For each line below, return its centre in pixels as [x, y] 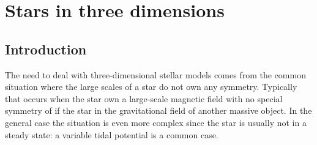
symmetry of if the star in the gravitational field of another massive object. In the [158, 110]
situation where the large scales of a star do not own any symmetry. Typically [151, 87]
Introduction [46, 49]
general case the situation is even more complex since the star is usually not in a [156, 122]
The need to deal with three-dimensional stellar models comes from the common [155, 74]
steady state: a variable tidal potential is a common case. [112, 134]
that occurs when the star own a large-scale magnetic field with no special [144, 98]
